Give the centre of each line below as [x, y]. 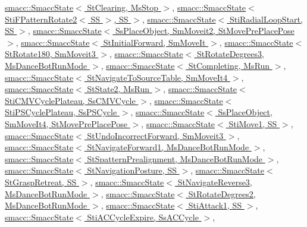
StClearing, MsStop [123, 7]
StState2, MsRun [118, 89]
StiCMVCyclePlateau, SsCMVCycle [70, 100]
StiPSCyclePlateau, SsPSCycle [61, 112]
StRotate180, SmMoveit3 [50, 54]
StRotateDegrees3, [231, 54]
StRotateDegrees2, [222, 193]
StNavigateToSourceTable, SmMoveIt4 [157, 77]
